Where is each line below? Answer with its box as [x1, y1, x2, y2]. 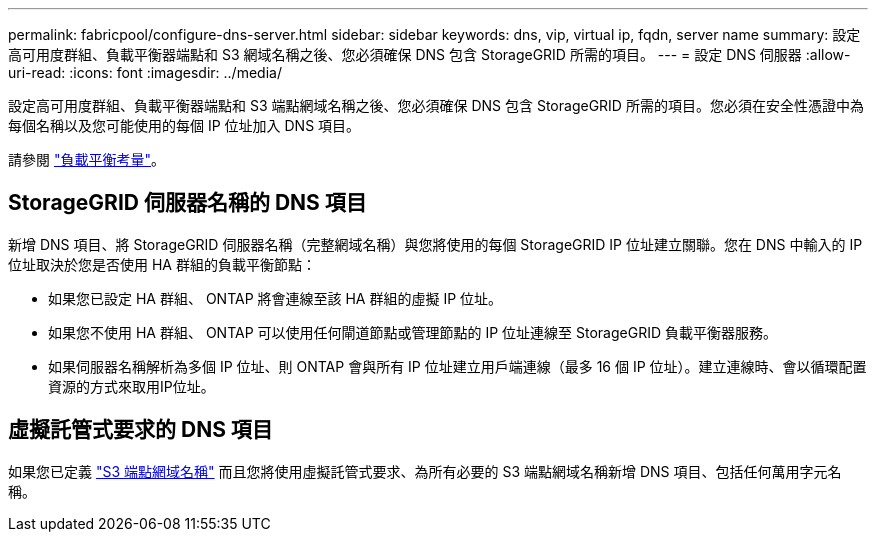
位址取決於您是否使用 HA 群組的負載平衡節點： [8, 255, 316, 273]
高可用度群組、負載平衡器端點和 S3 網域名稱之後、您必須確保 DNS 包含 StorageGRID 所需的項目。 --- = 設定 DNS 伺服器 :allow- [8, 46, 851, 63]
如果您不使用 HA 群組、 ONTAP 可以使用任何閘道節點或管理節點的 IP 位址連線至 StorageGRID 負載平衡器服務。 [48, 323, 777, 341]
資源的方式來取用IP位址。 [48, 377, 215, 395]
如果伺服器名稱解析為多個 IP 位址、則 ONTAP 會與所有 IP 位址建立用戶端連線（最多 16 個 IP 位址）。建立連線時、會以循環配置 [48, 357, 867, 375]
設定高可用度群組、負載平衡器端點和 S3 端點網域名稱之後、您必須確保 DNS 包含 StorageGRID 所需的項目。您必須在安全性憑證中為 [8, 97, 864, 114]
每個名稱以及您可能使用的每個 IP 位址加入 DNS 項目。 [8, 117, 361, 134]
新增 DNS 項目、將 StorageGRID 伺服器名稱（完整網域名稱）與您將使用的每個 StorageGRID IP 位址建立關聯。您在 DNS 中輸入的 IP [8, 235, 863, 253]
